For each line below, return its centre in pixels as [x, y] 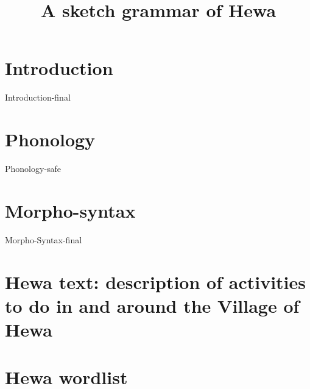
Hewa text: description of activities [155, 281]
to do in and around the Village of [152, 305]
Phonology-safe [33, 169]
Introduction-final [38, 97]
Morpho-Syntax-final [44, 239]
